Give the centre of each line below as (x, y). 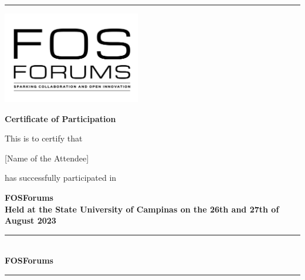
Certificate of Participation (60, 118)
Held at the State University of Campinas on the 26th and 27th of (142, 209)
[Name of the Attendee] (47, 158)
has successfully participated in (61, 178)
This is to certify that (44, 138)
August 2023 (30, 220)
